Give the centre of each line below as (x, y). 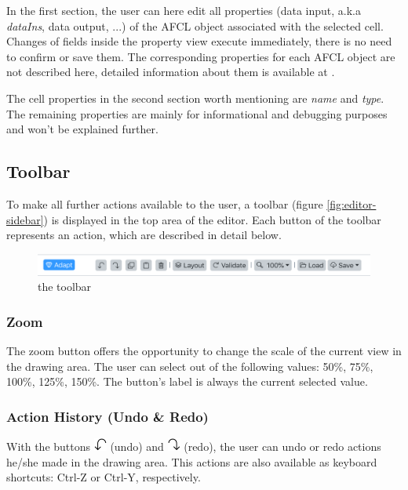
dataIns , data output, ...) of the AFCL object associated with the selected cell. (195, 25)
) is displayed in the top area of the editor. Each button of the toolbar (212, 219)
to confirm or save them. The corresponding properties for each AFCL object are (201, 56)
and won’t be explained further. (82, 129)
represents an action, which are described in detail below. (144, 235)
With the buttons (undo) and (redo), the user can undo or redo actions (194, 446)
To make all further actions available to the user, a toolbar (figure (165, 203)
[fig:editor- (352, 203)
